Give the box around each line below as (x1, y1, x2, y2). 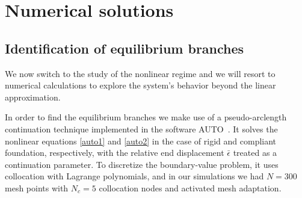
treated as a (233, 146, 277, 159)
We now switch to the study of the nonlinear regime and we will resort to (5, 67, 276, 79)
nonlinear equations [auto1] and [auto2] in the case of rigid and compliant (5, 134, 277, 147)
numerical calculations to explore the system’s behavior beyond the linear (5, 79, 276, 91)
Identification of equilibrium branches (5, 39, 244, 57)
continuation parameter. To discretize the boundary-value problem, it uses (5, 158, 279, 170)
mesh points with (5, 181, 69, 194)
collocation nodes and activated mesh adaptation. (99, 181, 282, 194)
